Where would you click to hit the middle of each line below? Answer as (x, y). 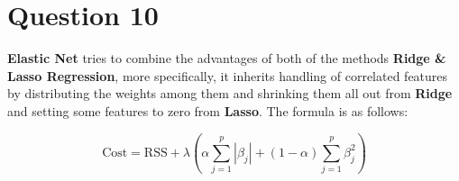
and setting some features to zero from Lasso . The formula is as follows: (208, 110)
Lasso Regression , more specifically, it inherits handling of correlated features (228, 75)
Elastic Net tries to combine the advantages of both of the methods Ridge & (227, 58)
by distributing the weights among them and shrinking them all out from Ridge (230, 93)
